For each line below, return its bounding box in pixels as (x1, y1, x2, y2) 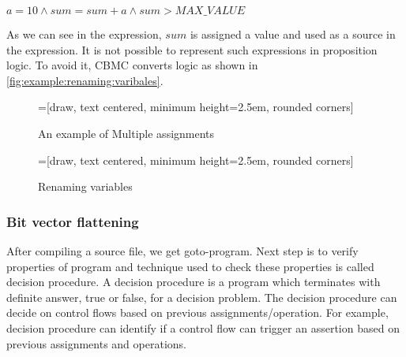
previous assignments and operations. (6, 335, 186, 351)
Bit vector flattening (6, 211, 139, 231)
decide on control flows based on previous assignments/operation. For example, (6, 304, 389, 321)
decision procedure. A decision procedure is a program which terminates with (6, 273, 381, 290)
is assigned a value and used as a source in (190, 26, 396, 42)
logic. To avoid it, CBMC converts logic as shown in (6, 57, 258, 73)
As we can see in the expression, (6, 26, 162, 42)
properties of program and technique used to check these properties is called (6, 258, 374, 274)
